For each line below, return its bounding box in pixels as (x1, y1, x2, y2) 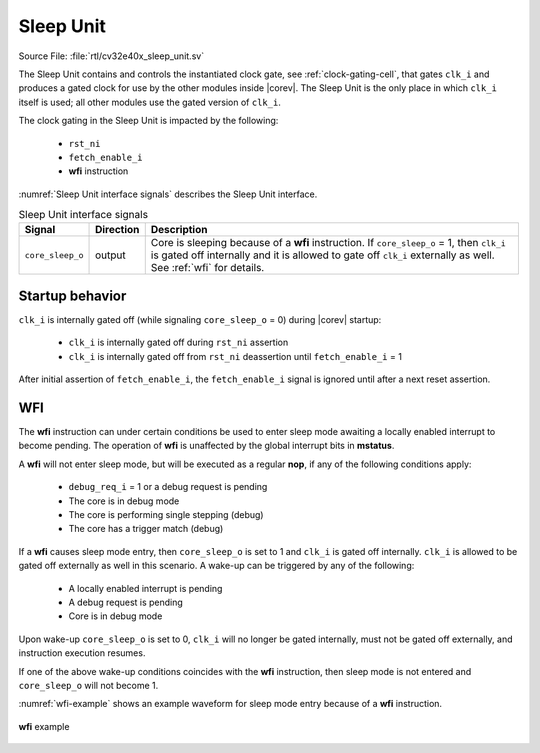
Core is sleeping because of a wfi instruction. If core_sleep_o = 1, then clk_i (150, 236, 507, 250)
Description (150, 223, 208, 237)
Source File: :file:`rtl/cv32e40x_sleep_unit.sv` (18, 50, 205, 62)
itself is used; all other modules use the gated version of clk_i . (18, 96, 282, 108)
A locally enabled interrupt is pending (68, 582, 223, 594)
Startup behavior (18, 287, 127, 304)
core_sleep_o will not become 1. (18, 679, 159, 691)
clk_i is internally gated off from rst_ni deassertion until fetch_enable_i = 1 (68, 350, 402, 362)
